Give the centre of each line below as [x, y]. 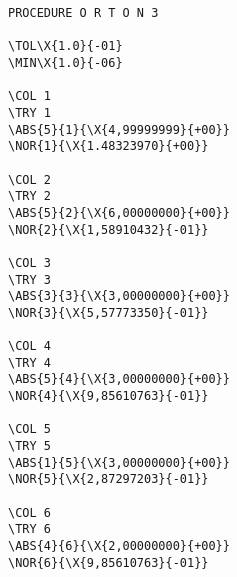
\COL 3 [29, 262]
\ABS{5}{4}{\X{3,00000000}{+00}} [119, 379]
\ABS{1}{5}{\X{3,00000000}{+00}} [119, 462]
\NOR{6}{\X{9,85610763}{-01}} [108, 562]
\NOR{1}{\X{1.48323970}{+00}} [108, 146]
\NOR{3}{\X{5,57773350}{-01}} [108, 312]
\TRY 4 [29, 362]
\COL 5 [29, 429]
